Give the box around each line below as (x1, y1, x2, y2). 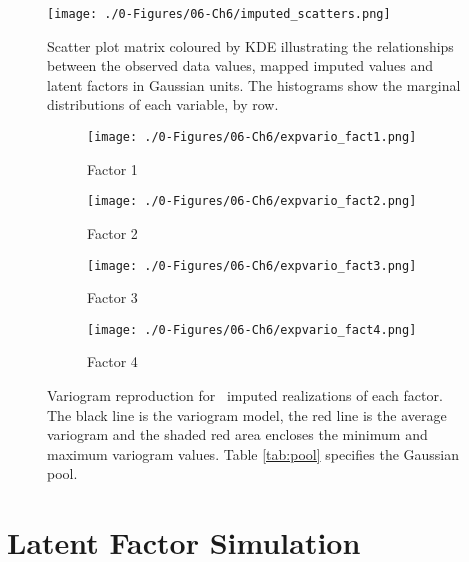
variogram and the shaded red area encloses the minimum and (47, 424, 428, 445)
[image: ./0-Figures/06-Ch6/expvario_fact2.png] (87, 194, 417, 209)
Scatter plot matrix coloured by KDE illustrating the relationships (47, 35, 454, 56)
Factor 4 (87, 351, 138, 372)
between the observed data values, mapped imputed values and (47, 55, 434, 76)
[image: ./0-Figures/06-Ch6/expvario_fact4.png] (87, 322, 417, 337)
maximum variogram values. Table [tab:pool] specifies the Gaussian (47, 443, 460, 464)
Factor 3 (87, 287, 138, 308)
